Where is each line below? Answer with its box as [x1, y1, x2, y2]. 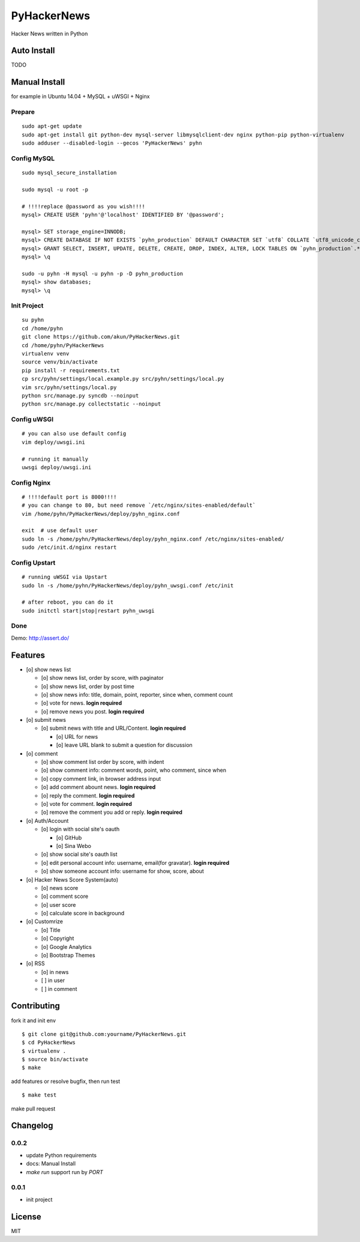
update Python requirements [26, 1151, 97, 1159]
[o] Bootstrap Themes [41, 952, 95, 959]
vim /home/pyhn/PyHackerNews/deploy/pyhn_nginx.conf [22, 510, 180, 517]
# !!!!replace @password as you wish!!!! [22, 203, 145, 210]
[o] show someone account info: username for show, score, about [41, 868, 204, 875]
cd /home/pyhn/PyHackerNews [22, 342, 104, 348]
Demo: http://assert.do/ [11, 634, 69, 641]
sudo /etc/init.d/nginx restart [22, 544, 117, 551]
